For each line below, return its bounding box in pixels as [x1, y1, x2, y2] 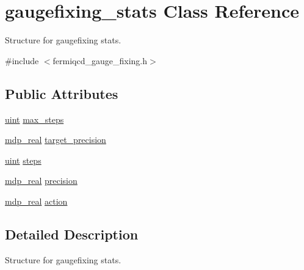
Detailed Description [5, 224, 139, 243]
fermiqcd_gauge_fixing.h [52, 54, 148, 67]
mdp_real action [5, 194, 68, 207]
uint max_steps [5, 112, 64, 125]
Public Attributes [5, 84, 118, 103]
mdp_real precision [5, 174, 78, 187]
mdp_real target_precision [5, 133, 106, 146]
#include [5, 54, 39, 67]
